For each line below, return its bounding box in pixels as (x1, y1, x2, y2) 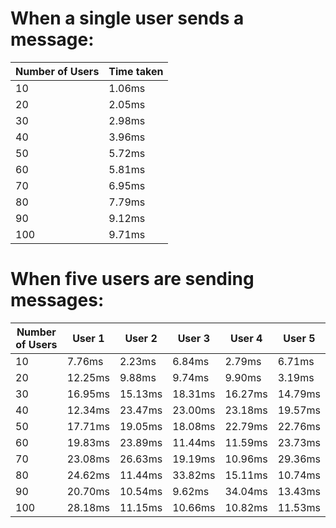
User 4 (229, 331, 263, 345)
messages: (10, 289, 105, 312)
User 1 (72, 331, 105, 345)
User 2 (124, 331, 158, 345)
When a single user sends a (10, 7, 245, 30)
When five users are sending (10, 268, 255, 291)
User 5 (283, 331, 316, 345)
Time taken (108, 64, 164, 78)
